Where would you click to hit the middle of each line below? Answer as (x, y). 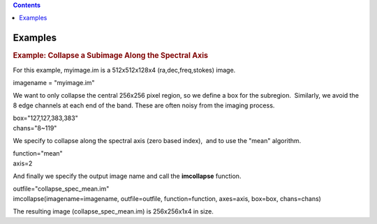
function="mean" (38, 154)
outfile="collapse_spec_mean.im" (61, 189)
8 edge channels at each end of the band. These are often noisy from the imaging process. (144, 105)
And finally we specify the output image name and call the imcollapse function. (127, 176)
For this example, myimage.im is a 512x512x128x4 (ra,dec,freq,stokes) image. (124, 70)
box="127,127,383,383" (45, 118)
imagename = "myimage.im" (54, 82)
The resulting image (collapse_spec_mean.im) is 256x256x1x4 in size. (113, 211)
